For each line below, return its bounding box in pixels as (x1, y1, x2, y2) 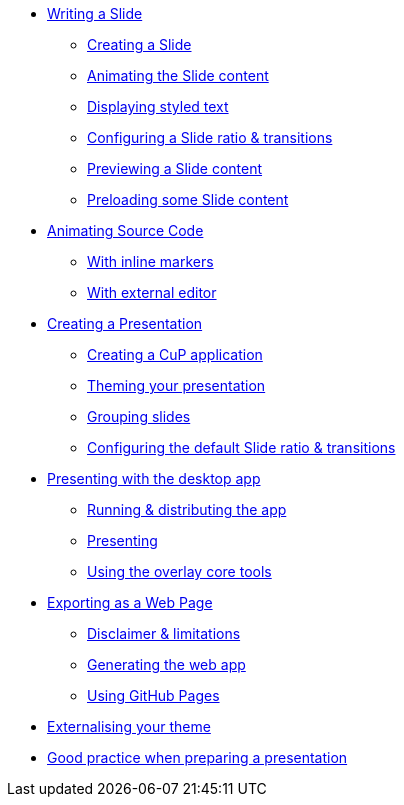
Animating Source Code (47, 222, 204, 239)
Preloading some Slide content (87, 191, 289, 208)
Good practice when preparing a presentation (47, 749, 348, 766)
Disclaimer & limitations (87, 625, 241, 642)
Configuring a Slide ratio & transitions (87, 129, 333, 146)
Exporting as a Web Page (47, 594, 213, 611)
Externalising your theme (47, 718, 211, 735)
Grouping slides (87, 408, 191, 425)
